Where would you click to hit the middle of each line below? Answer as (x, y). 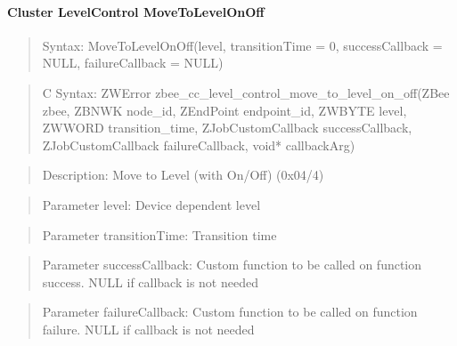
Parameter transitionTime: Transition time (159, 234)
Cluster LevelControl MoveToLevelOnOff (136, 11)
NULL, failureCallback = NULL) (133, 63)
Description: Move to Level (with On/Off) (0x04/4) (183, 175)
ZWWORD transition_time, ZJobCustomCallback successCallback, (227, 128)
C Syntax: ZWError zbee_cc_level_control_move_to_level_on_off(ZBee (246, 92)
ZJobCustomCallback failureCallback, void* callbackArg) (199, 145)
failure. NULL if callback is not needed (148, 329)
